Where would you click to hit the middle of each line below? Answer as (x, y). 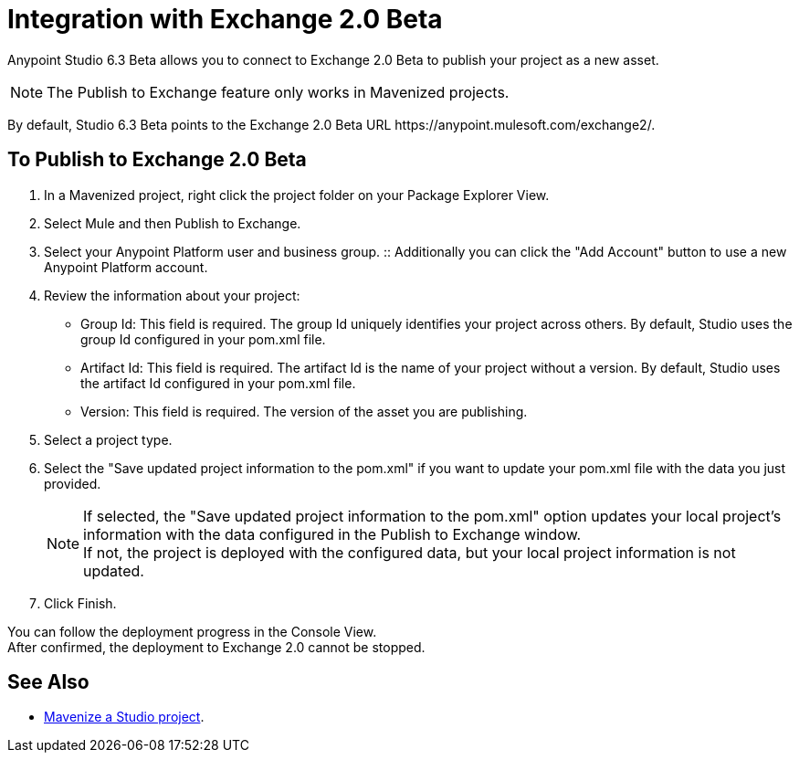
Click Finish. (80, 603)
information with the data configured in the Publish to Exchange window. (332, 534)
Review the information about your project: (172, 295)
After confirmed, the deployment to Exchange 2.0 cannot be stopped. (216, 647)
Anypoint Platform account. (126, 267)
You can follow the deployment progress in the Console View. (192, 631)
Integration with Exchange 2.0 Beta (225, 19)
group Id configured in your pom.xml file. (203, 339)
